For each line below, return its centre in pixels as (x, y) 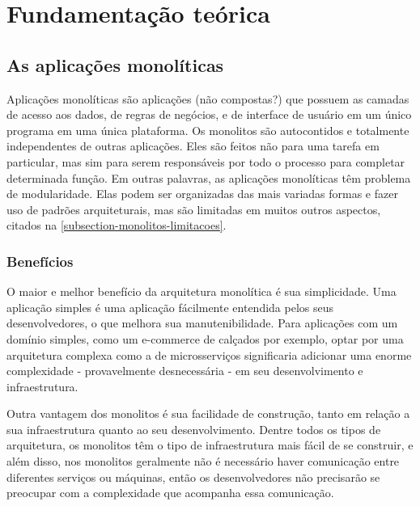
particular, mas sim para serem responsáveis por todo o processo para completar (206, 161)
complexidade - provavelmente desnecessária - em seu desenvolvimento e (185, 371)
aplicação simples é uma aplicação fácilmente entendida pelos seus (170, 307)
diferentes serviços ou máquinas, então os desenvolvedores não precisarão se (193, 476)
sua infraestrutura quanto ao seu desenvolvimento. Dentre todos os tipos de (194, 429)
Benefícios (40, 261)
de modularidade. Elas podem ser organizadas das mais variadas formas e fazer (202, 194)
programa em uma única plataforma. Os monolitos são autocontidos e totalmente (208, 130)
